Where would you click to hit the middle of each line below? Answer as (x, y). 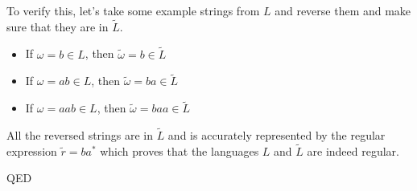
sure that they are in (58, 26)
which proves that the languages (180, 150)
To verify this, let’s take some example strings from (133, 10)
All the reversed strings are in (80, 135)
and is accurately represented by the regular (277, 135)
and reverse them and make (343, 10)
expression (32, 150)
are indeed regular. (353, 150)
